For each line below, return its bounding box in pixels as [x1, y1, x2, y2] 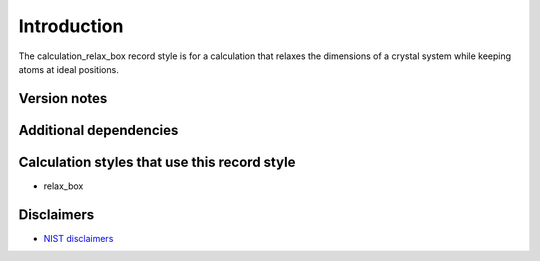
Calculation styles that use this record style [18, 153, 296, 170]
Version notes [18, 90, 108, 107]
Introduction [18, 15, 124, 37]
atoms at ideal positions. [18, 63, 119, 75]
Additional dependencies [18, 121, 179, 139]
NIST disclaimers [43, 232, 114, 244]
